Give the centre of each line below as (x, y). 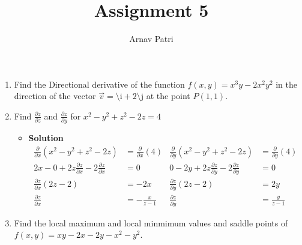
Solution (46, 138)
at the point (168, 96)
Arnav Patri (151, 39)
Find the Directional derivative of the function (99, 84)
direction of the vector (55, 96)
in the (287, 84)
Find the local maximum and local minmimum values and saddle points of (151, 222)
